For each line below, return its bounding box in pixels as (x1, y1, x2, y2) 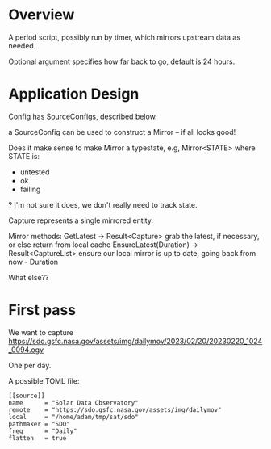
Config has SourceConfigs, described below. (8, 111, 157, 121)
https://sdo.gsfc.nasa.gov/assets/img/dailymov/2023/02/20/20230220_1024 (8, 336, 263, 346)
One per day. (8, 360, 52, 370)
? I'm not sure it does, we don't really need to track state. (8, 199, 198, 209)
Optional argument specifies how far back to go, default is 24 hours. (8, 57, 236, 66)
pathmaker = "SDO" (8, 420, 70, 428)
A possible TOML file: (8, 376, 80, 385)
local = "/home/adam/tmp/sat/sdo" (8, 413, 139, 421)
